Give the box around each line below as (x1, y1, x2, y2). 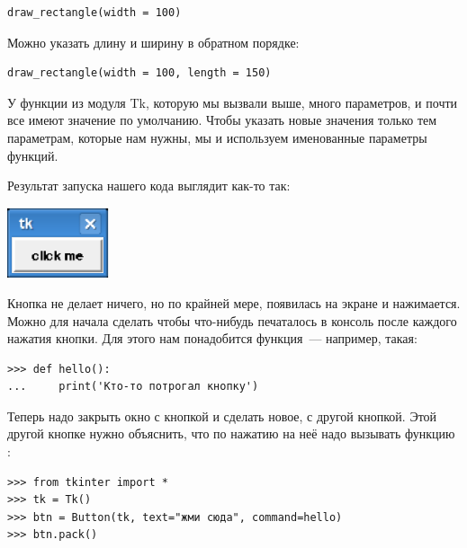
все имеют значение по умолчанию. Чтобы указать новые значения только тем (7, 110, 437, 129)
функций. (7, 146, 58, 164)
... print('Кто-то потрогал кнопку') (7, 380, 259, 393)
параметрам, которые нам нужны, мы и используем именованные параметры (7, 128, 427, 146)
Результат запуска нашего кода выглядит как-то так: (7, 176, 291, 195)
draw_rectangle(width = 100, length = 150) (7, 66, 272, 80)
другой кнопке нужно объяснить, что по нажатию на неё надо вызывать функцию (7, 424, 455, 443)
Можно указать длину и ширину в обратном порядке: (7, 32, 300, 51)
